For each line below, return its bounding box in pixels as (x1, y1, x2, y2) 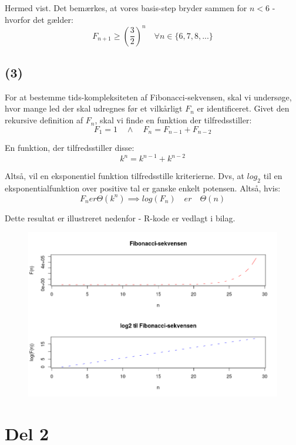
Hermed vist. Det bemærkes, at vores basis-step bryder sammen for (5, 2, 247, 14)
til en (263, 170, 282, 182)
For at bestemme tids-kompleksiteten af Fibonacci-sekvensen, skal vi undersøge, (5, 90, 292, 103)
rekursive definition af (5, 114, 83, 126)
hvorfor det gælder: (5, 13, 73, 25)
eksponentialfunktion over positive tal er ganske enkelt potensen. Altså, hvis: (5, 182, 281, 194)
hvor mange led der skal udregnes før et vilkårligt (5, 102, 183, 114)
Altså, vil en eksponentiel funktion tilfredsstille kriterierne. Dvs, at (5, 170, 244, 182)
